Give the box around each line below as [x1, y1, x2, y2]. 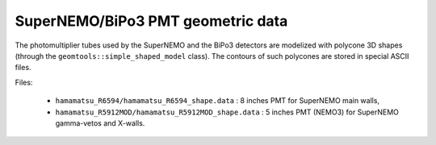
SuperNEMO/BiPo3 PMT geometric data [15, 12, 288, 30]
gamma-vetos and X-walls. [55, 118, 145, 128]
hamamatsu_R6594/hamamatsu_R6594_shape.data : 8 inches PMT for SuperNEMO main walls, [55, 96, 379, 106]
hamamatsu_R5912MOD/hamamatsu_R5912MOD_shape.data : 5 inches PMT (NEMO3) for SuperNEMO [55, 107, 400, 117]
